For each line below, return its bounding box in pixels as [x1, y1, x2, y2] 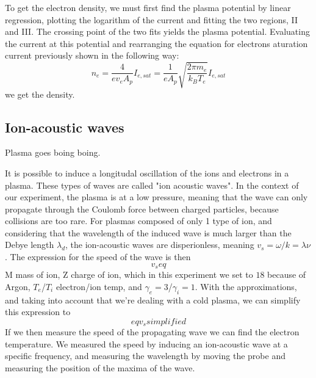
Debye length [5, 238, 54, 251]
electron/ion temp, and [56, 280, 142, 293]
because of [267, 268, 306, 281]
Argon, [5, 280, 31, 293]
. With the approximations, [195, 280, 297, 293]
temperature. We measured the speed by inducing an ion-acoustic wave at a [5, 337, 288, 350]
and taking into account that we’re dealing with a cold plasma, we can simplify [5, 293, 301, 306]
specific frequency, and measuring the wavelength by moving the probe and [5, 349, 285, 362]
